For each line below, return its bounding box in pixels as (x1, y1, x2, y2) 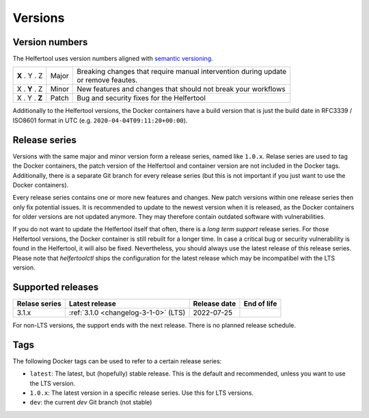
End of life (243, 298, 277, 308)
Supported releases (12, 281, 99, 293)
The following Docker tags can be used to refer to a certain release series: (12, 356, 222, 365)
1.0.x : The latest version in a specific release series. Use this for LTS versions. (29, 389, 254, 397)
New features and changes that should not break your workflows (77, 84, 286, 94)
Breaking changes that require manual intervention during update (77, 67, 287, 77)
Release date (193, 298, 236, 308)
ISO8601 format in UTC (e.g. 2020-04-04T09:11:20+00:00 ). (12, 116, 188, 125)
